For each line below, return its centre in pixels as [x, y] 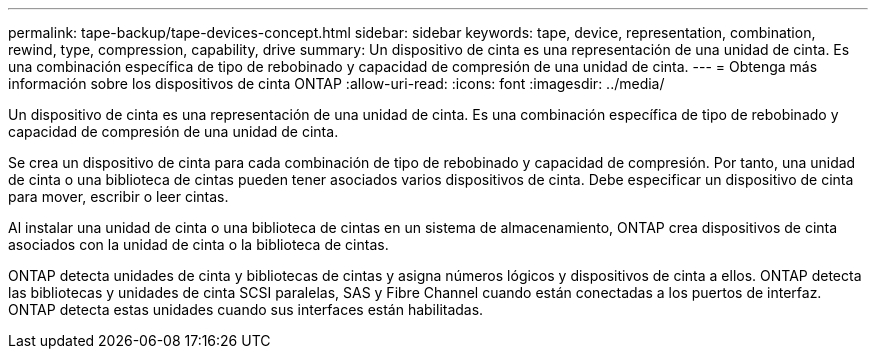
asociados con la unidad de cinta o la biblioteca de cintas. [198, 244]
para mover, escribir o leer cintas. [118, 196]
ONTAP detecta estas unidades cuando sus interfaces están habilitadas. [246, 309]
